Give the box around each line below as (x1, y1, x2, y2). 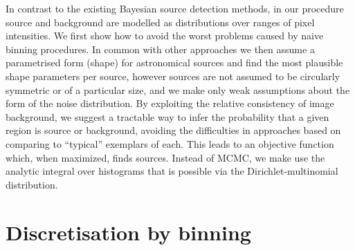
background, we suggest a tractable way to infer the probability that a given (6, 109, 329, 124)
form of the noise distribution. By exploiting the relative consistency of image (6, 96, 334, 110)
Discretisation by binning (6, 218, 251, 246)
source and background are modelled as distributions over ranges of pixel (6, 15, 315, 29)
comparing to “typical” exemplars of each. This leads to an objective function (6, 136, 334, 151)
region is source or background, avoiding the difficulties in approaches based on (6, 123, 341, 137)
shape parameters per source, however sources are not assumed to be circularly (6, 68, 340, 83)
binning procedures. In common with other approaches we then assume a (6, 41, 315, 56)
